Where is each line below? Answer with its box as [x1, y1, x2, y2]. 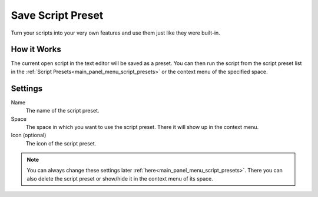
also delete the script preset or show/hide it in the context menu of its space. [26, 175, 213, 182]
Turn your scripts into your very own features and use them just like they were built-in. [11, 29, 220, 36]
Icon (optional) [11, 132, 47, 139]
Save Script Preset [11, 9, 104, 22]
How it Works [11, 45, 61, 55]
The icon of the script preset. [25, 140, 97, 147]
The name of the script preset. [25, 107, 100, 114]
